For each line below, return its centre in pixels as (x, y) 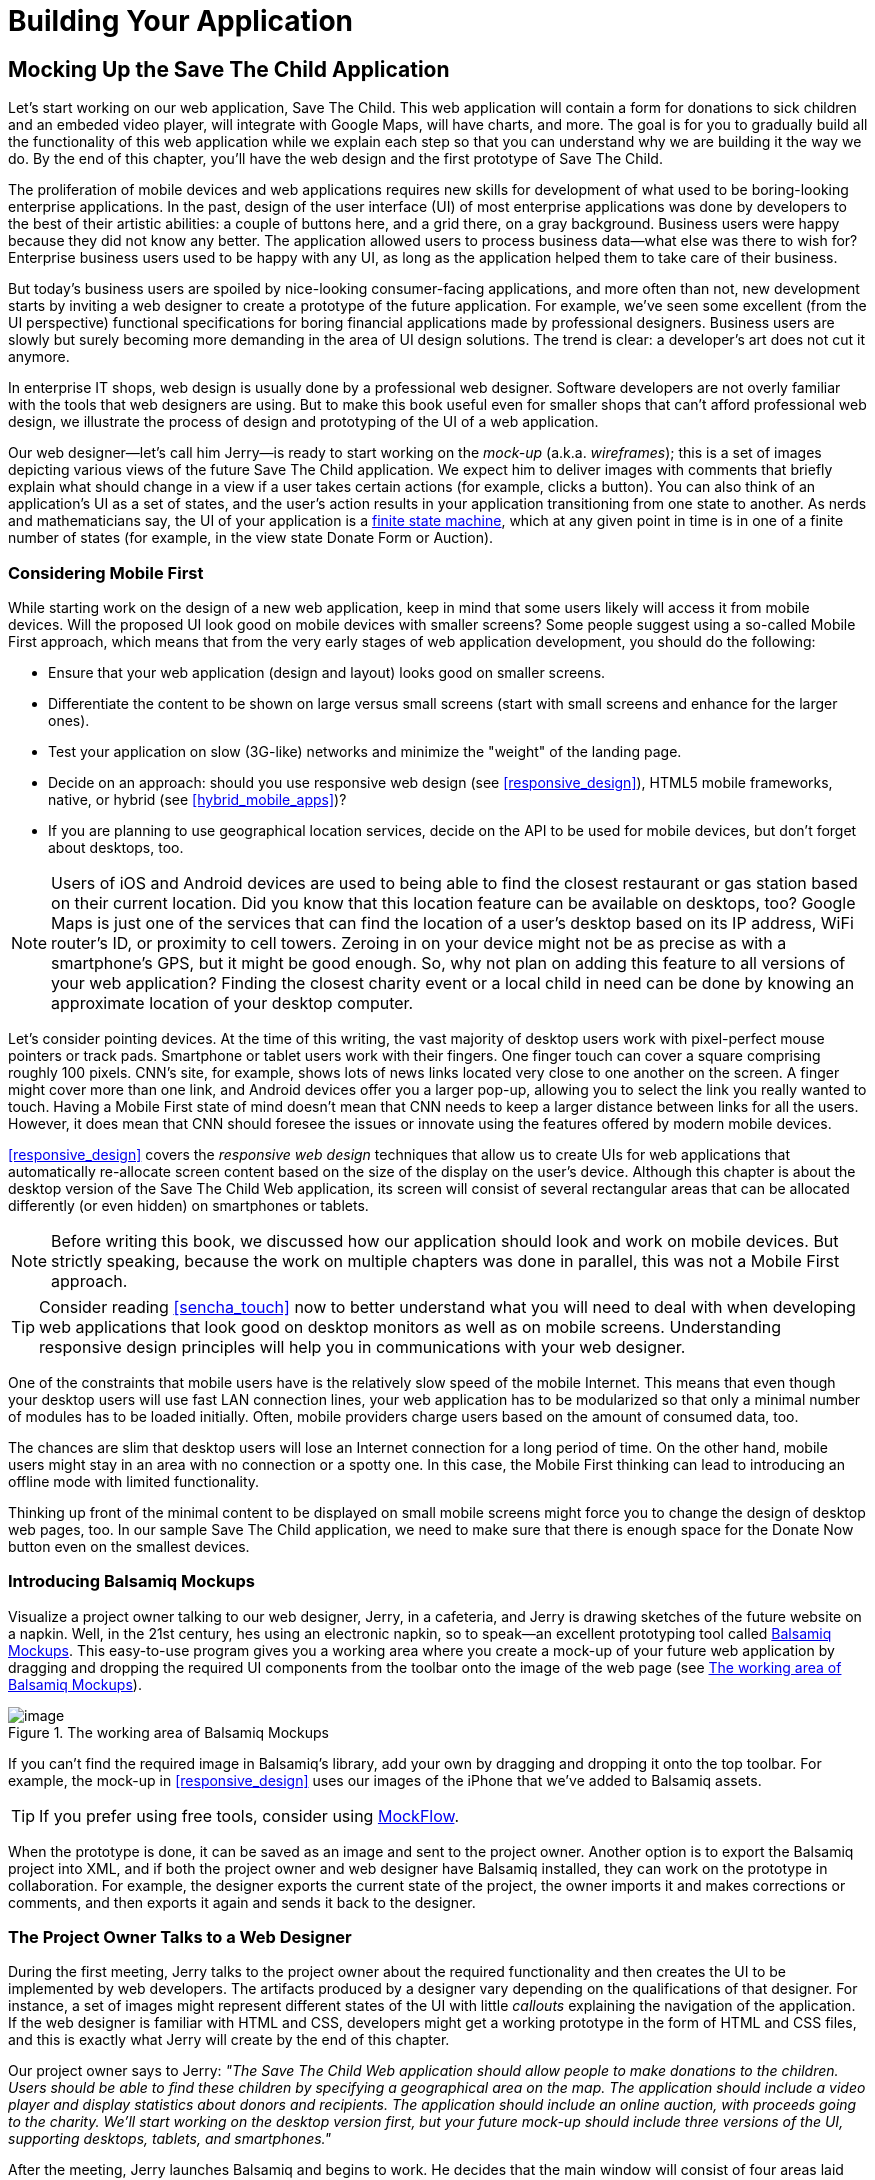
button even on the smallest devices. (129, 1546)
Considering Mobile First (106, 572)
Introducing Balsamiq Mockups (132, 1581)
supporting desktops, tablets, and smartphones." (169, 2139)
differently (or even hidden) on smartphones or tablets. (188, 1205)
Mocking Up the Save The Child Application (229, 69)
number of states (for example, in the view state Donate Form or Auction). (251, 538)
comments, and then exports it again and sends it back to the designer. (242, 1902)
